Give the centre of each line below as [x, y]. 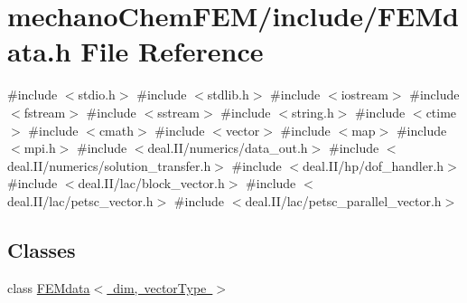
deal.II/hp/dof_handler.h [374, 165]
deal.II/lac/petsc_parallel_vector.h [343, 200]
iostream [364, 95]
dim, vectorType [160, 287]
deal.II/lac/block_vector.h [151, 183]
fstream [45, 112]
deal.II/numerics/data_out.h [228, 148]
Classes [42, 249]
